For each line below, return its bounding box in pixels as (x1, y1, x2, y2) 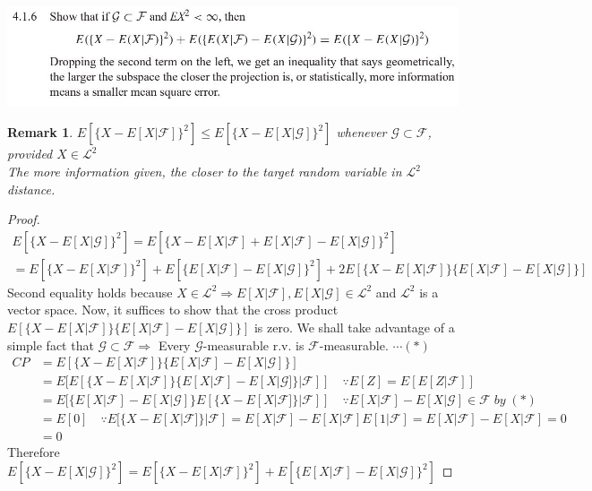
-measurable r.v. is (202, 335, 305, 354)
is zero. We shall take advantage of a (253, 318, 455, 337)
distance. (7, 179, 56, 198)
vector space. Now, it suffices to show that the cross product (7, 300, 339, 319)
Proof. (7, 210, 40, 228)
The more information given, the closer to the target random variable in (7, 162, 402, 181)
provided (7, 144, 53, 163)
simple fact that (7, 335, 94, 354)
